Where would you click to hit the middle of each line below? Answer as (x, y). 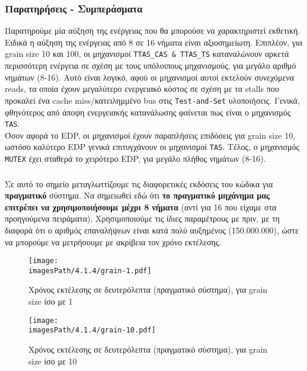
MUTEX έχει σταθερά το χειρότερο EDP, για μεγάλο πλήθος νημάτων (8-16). (135, 158)
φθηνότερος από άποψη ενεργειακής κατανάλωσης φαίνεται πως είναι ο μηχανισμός (148, 112)
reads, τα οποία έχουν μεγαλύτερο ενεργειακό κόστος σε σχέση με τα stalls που (142, 89)
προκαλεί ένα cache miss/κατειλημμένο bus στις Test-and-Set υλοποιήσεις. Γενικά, (152, 100)
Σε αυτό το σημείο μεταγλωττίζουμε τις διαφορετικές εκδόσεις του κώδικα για (139, 183)
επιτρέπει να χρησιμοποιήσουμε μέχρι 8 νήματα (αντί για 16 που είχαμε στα (141, 207)
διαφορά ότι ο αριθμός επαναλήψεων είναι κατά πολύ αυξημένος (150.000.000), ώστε (152, 230)
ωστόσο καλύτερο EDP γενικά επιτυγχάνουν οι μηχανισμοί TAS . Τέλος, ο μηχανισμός (152, 147)
